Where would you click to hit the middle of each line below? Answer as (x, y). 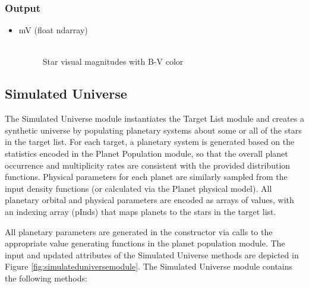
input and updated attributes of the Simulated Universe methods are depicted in (152, 254)
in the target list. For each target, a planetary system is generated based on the (150, 142)
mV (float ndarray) (53, 30)
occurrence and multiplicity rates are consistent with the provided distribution (148, 165)
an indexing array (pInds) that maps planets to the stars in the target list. (141, 211)
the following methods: (46, 278)
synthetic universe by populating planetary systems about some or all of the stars (153, 130)
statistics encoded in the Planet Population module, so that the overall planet (146, 153)
